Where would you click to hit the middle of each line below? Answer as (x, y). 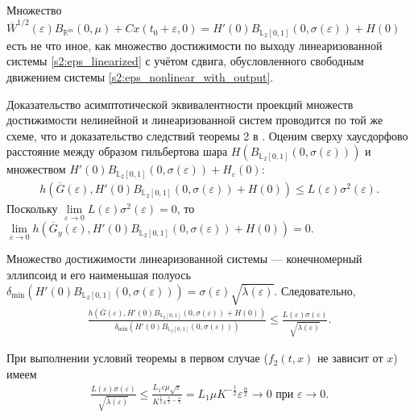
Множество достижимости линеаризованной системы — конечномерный (184, 259)
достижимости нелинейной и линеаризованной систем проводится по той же (195, 120)
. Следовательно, (315, 290)
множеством (36, 169)
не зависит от (350, 358)
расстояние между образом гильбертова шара (117, 151)
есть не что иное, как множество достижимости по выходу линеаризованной (195, 45)
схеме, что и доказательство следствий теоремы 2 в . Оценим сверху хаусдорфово (207, 135)
